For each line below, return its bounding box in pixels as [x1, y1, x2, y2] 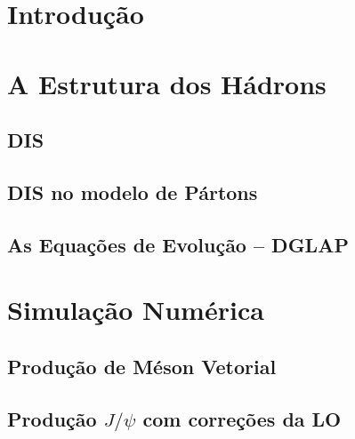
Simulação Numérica [7, 291, 264, 328]
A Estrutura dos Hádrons [7, 65, 327, 101]
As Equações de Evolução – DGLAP [7, 230, 349, 258]
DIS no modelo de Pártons [7, 178, 258, 205]
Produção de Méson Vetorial [7, 352, 277, 379]
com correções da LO [142, 404, 342, 432]
